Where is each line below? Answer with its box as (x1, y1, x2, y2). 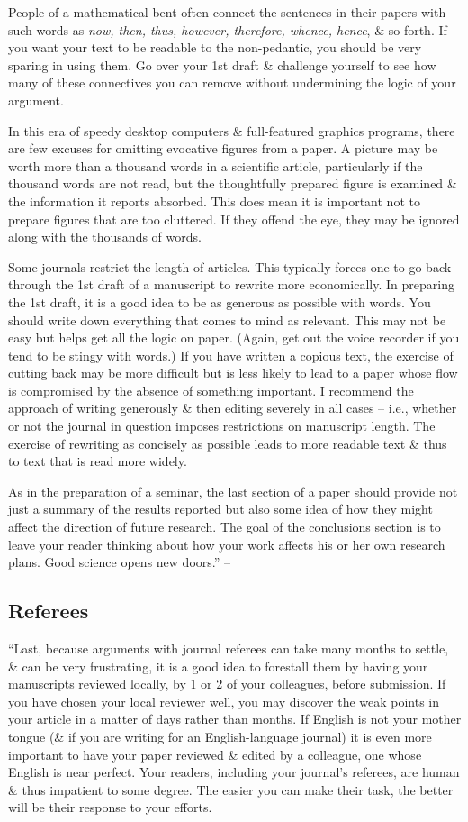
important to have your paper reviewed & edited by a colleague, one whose (8, 744, 422, 763)
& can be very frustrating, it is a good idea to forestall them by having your (8, 656, 428, 675)
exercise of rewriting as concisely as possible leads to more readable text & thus (8, 434, 447, 452)
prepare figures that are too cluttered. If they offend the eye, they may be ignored (8, 209, 460, 228)
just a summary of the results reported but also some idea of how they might (8, 499, 433, 518)
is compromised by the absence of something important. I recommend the (8, 380, 414, 399)
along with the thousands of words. (8, 227, 202, 246)
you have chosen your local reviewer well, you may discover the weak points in (8, 691, 440, 710)
